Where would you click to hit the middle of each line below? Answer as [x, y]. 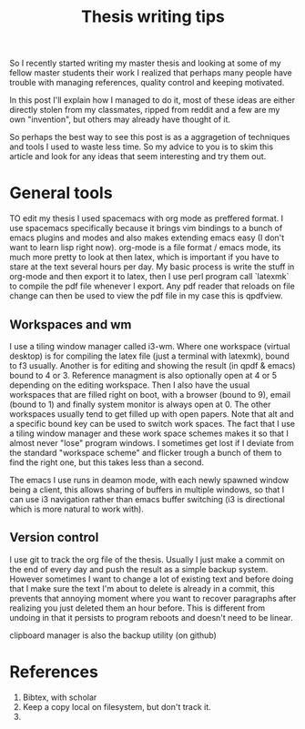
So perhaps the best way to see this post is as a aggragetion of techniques [150, 137]
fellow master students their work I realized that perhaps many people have [151, 73]
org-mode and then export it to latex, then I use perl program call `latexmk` [149, 277]
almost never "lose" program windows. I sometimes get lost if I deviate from [152, 442]
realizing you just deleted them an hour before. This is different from [137, 608]
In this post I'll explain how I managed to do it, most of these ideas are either [152, 100]
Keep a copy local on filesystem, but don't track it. [117, 706]
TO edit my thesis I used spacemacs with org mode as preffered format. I [147, 218]
